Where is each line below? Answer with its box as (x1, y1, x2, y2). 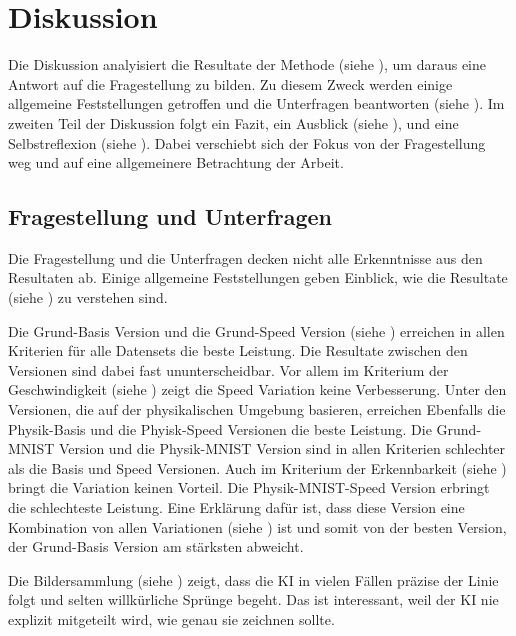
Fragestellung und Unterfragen (8, 201, 333, 232)
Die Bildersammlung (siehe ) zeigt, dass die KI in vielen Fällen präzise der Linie (8, 569, 499, 590)
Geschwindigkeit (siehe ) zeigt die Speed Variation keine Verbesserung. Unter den (8, 379, 507, 400)
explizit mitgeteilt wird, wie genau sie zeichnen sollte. (8, 608, 335, 629)
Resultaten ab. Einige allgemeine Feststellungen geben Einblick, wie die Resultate (8, 267, 508, 288)
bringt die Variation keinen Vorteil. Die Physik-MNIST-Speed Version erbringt (8, 477, 490, 498)
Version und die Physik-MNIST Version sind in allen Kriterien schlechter (58, 438, 506, 459)
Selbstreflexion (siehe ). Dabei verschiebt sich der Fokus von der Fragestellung (8, 132, 486, 153)
